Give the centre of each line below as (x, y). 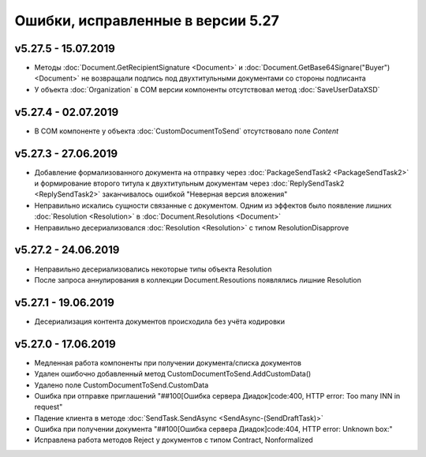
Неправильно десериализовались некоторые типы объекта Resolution (153, 269)
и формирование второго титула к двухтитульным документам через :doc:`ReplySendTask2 (189, 184)
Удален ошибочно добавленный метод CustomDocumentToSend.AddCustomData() (173, 374)
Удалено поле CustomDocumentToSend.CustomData (121, 385)
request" (49, 407)
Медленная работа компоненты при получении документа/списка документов (168, 362)
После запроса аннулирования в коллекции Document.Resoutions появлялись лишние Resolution (198, 279)
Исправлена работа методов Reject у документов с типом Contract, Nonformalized (174, 440)
